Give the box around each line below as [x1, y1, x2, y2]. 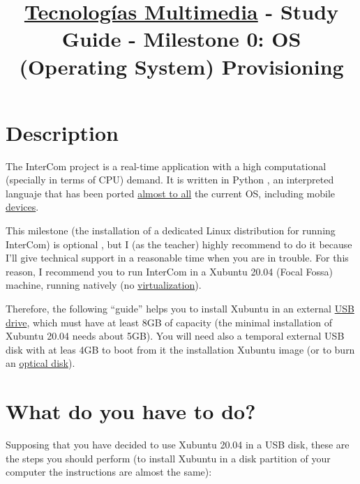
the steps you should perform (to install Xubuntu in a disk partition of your [6, 451, 331, 465]
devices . [6, 199, 39, 214]
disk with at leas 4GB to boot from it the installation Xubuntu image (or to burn [6, 342, 355, 356]
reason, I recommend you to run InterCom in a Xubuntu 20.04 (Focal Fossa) [6, 264, 333, 278]
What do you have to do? [6, 397, 256, 425]
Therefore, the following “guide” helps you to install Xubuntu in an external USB [6, 301, 354, 316]
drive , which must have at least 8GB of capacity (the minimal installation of [6, 315, 333, 329]
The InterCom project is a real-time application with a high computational [6, 158, 327, 173]
